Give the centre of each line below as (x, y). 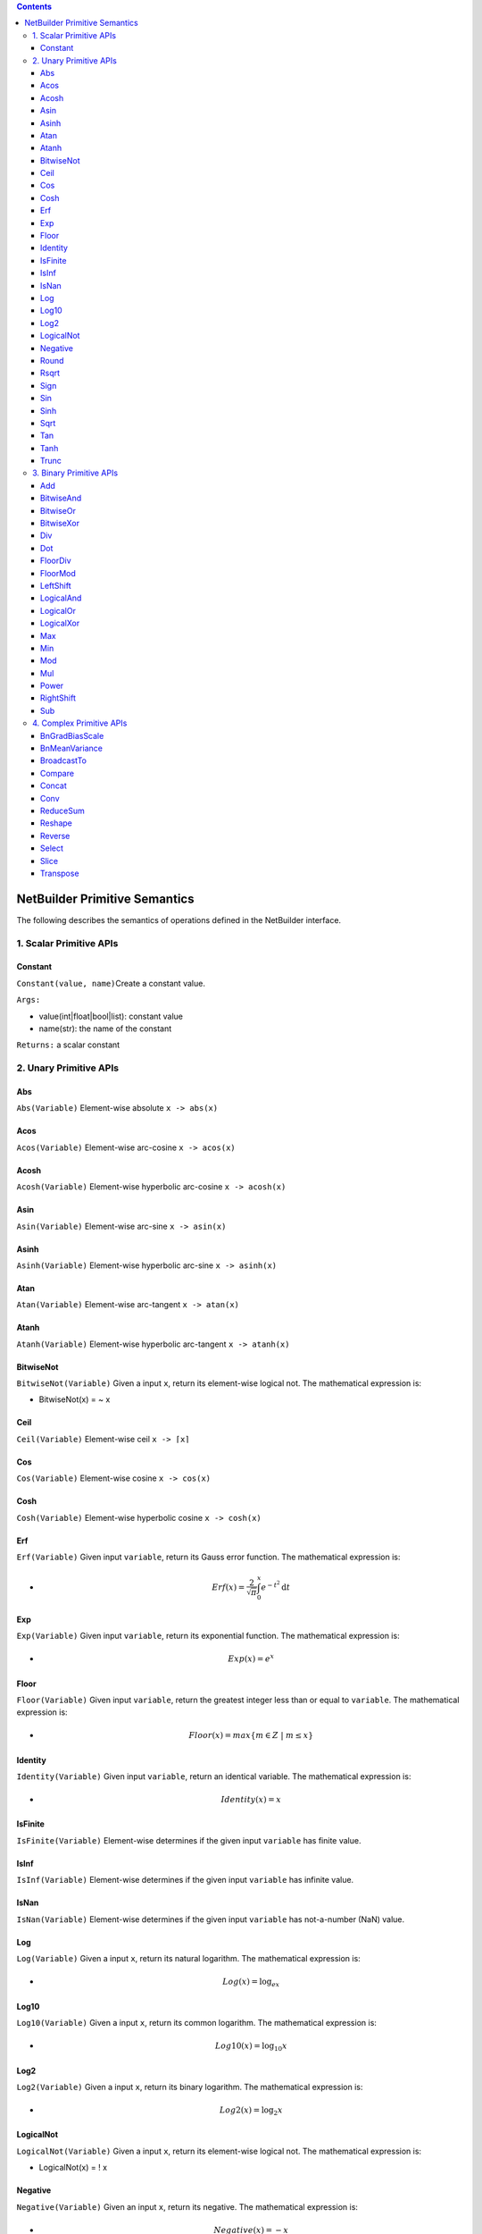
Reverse (55, 836)
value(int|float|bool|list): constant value (111, 1016)
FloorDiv (56, 561)
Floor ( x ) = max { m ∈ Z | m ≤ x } (251, 1735)
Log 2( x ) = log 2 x (251, 2111)
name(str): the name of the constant (105, 1029)
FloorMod (58, 573)
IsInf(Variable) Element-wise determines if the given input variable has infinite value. (185, 1880)
